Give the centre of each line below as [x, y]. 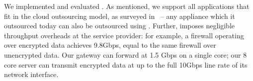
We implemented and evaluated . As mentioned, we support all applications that [127, 6]
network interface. [31, 74]
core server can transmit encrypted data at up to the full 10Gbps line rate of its [126, 64]
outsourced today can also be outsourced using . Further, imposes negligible [120, 26]
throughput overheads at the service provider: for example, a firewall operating [124, 35]
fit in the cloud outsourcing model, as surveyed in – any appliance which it [120, 16]
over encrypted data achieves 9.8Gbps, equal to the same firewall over [110, 45]
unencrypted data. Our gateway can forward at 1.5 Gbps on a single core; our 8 [126, 54]
